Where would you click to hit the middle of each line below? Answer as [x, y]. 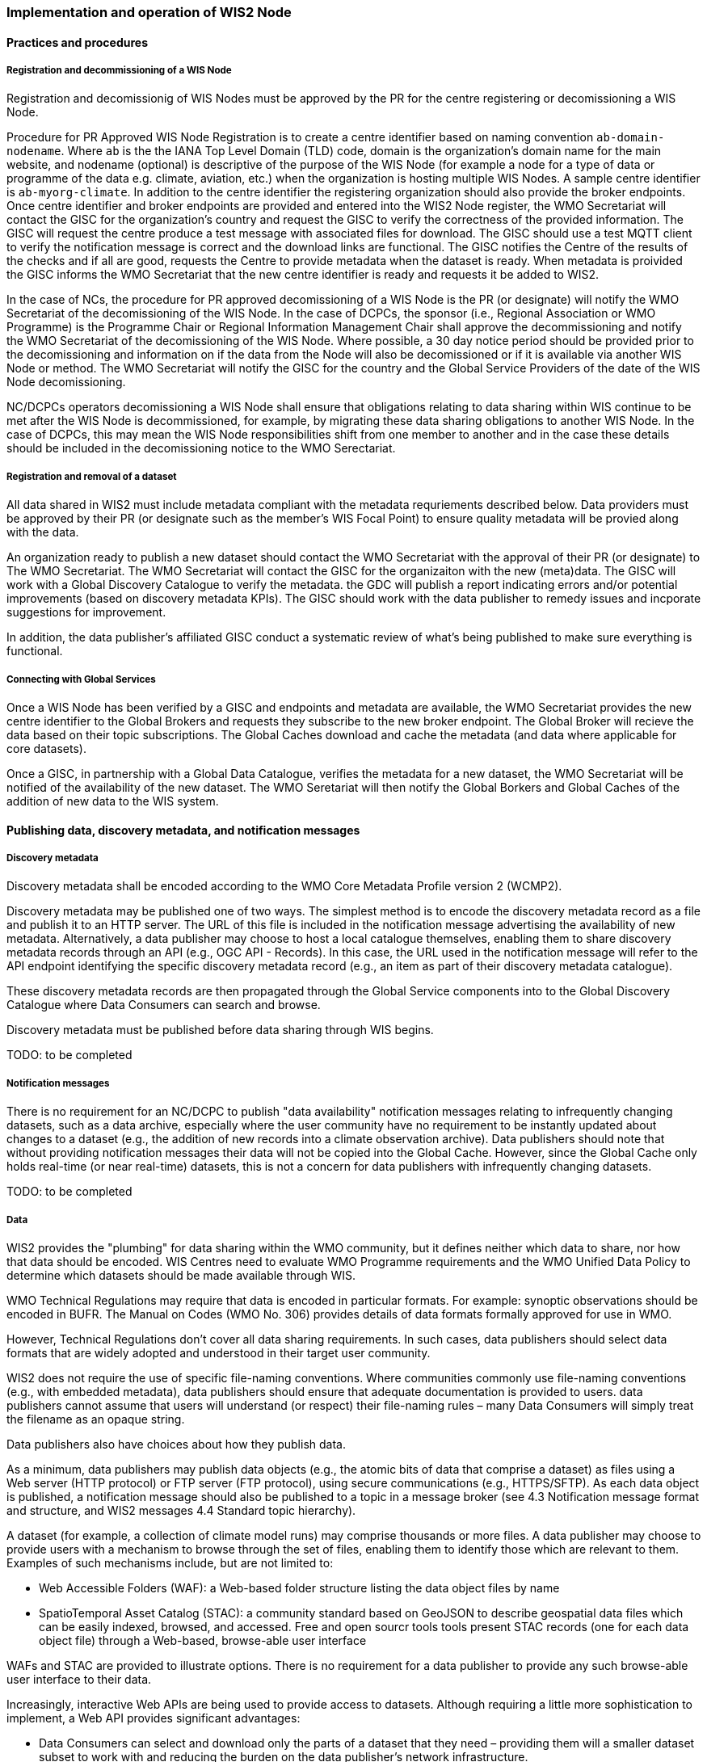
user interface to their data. [79, 1679]
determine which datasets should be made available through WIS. [181, 1275]
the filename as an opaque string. [96, 1419]
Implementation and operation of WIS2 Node [149, 12]
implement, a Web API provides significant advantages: [154, 1718]
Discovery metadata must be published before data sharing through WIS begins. [220, 1030]
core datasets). [46, 748]
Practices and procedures [78, 42]
